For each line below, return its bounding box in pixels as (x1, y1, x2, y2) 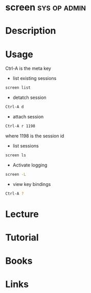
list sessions (12, 142, 39, 149)
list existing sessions (12, 75, 57, 81)
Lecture (5, 208, 39, 220)
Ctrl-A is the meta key (5, 66, 51, 72)
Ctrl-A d (5, 104, 24, 110)
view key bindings (12, 181, 51, 187)
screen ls (5, 153, 27, 158)
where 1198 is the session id (5, 133, 64, 139)
